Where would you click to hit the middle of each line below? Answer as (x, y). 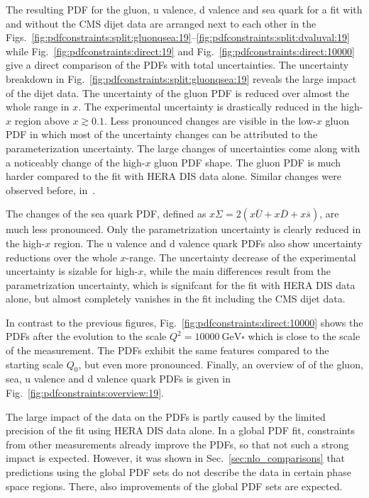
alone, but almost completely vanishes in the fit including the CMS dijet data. (176, 299)
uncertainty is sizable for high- (72, 271)
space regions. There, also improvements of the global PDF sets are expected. (174, 486)
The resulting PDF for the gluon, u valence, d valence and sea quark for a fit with (184, 9)
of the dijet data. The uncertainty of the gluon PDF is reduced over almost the (178, 92)
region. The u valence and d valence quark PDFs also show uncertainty (208, 243)
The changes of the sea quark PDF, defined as (106, 214)
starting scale (35, 364)
